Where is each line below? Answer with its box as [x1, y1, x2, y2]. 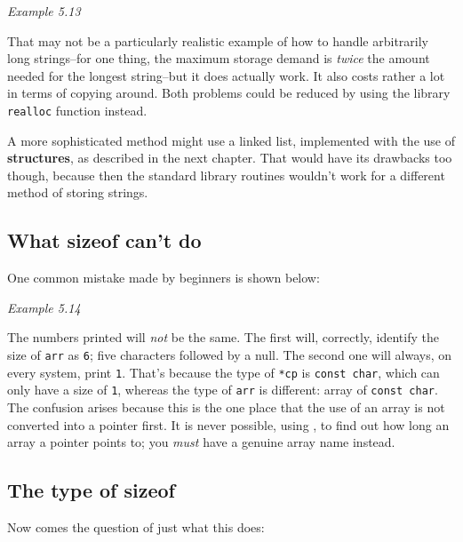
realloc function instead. [7, 100, 148, 119]
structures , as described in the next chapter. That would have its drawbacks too [7, 148, 452, 167]
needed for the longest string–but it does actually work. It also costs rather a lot [7, 66, 445, 84]
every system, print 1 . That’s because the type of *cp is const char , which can [7, 363, 440, 381]
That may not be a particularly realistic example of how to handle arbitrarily [7, 31, 429, 50]
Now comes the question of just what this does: [7, 517, 265, 536]
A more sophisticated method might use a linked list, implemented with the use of [7, 131, 455, 149]
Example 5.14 [7, 298, 81, 316]
